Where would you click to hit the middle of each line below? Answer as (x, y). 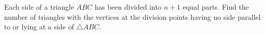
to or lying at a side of (39, 27)
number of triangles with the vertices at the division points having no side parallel (132, 16)
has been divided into (128, 7)
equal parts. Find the (216, 7)
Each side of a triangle (39, 7)
